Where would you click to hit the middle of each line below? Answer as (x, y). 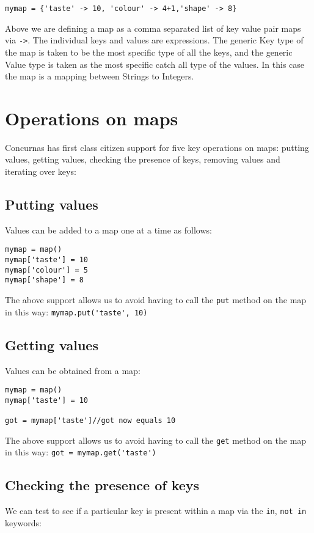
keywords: (24, 522)
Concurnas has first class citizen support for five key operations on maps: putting (157, 147)
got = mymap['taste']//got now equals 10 (90, 421)
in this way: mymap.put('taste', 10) (76, 311)
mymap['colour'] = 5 (47, 270)
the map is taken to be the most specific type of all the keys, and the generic (149, 52)
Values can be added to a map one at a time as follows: (108, 230)
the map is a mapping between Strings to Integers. (100, 76)
